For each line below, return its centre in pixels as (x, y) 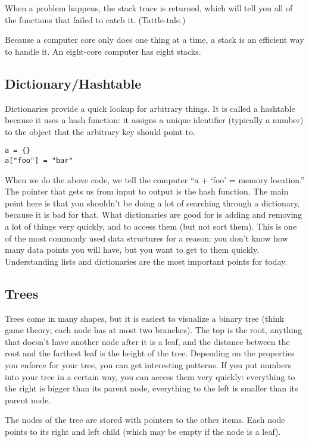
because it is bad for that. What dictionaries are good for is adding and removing (154, 214)
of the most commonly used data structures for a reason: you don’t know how (146, 238)
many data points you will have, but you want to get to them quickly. (132, 250)
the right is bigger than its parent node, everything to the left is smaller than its (152, 388)
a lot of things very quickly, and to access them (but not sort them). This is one (151, 226)
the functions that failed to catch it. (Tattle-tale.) (95, 19)
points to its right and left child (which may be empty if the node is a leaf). (143, 431)
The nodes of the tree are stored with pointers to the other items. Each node (145, 420)
